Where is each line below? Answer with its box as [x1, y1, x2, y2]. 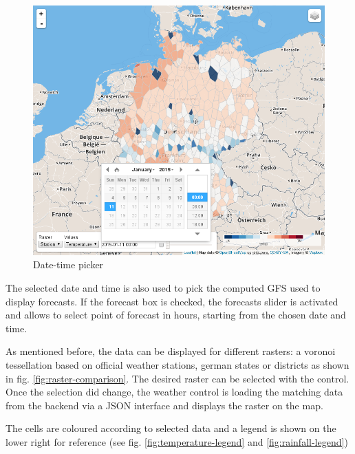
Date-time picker [33, 257, 104, 272]
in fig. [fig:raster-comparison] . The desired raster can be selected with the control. [6, 371, 349, 385]
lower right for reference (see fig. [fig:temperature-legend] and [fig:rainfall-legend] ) [6, 434, 348, 448]
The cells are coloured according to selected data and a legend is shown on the [6, 421, 336, 435]
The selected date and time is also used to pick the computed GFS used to [6, 281, 321, 295]
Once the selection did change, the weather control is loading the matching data [6, 385, 343, 399]
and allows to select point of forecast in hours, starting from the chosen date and [6, 307, 346, 322]
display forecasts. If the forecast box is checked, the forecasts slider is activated [6, 294, 338, 308]
